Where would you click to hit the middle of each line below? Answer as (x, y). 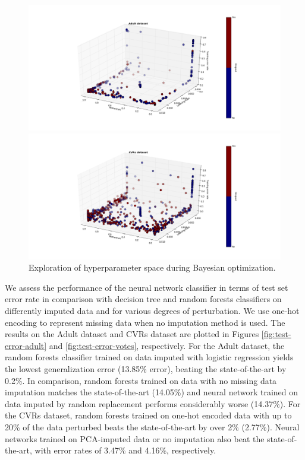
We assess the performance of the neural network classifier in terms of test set (147, 287)
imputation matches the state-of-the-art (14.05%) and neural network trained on (152, 392)
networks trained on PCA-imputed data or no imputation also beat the (135, 438)
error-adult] (26, 345)
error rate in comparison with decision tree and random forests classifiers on (143, 299)
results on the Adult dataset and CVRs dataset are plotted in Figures (132, 334)
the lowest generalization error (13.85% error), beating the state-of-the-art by (146, 368)
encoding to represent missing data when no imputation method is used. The (145, 322)
